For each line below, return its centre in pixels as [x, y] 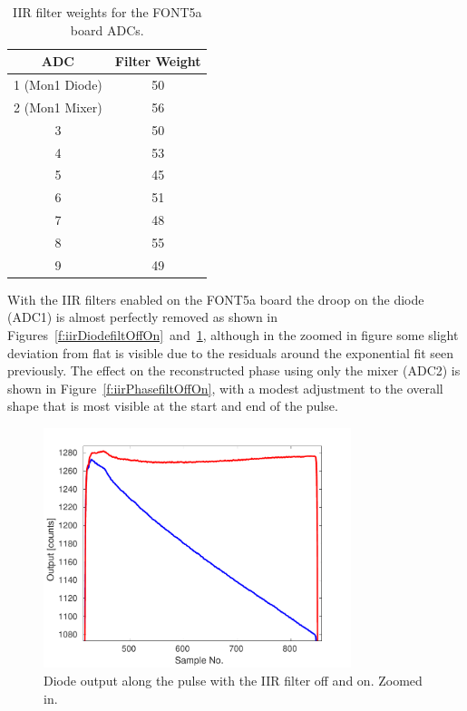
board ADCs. [107, 29]
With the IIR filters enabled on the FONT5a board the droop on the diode [216, 299]
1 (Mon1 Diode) [58, 85]
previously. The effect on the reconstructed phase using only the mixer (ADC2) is [234, 370]
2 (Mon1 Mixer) [58, 107]
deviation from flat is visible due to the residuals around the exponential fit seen [231, 352]
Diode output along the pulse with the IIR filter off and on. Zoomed [233, 681]
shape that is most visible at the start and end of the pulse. [173, 406]
